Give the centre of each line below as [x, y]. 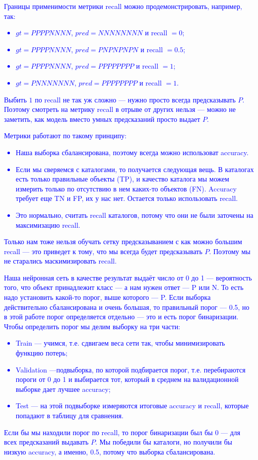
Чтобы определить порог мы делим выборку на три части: [92, 326]
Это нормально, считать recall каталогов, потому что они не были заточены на [134, 215]
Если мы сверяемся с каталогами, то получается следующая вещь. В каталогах [135, 169]
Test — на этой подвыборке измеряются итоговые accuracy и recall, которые [132, 406]
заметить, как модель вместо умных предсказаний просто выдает [102, 119]
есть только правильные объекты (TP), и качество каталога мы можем [122, 179]
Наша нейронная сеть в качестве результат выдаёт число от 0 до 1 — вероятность [128, 277]
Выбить [15, 99]
